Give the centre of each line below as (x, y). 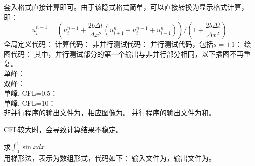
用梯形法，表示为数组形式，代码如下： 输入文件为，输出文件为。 (110, 157)
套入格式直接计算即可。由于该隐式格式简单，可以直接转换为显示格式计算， (126, 7)
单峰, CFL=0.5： (31, 93)
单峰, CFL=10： (30, 102)
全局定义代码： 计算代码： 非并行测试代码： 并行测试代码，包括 (109, 44)
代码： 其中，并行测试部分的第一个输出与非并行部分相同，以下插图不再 (127, 54)
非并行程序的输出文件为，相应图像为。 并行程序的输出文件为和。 (110, 112)
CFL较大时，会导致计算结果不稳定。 (63, 129)
